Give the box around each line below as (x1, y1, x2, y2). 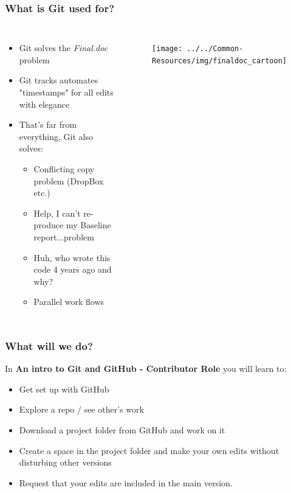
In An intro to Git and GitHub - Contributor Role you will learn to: (5, 362, 287, 375)
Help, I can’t (33, 206, 81, 219)
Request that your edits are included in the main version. (19, 476, 233, 489)
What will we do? (5, 338, 93, 353)
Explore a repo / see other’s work (19, 403, 144, 416)
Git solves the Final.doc (19, 41, 108, 54)
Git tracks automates (19, 74, 98, 86)
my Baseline (66, 219, 111, 231)
